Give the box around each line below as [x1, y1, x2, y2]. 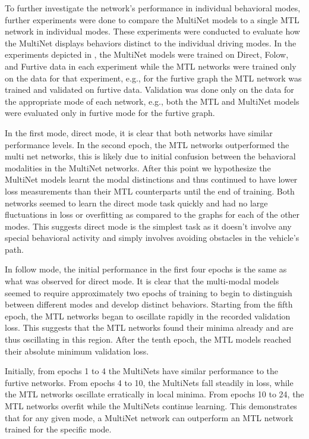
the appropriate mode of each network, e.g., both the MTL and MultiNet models [5, 95, 299, 107]
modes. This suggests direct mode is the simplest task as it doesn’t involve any [5, 219, 292, 232]
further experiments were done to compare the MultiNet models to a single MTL [5, 13, 299, 26]
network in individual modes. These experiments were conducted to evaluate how [5, 25, 300, 37]
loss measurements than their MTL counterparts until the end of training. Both [5, 184, 295, 197]
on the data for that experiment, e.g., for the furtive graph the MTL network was [5, 71, 302, 84]
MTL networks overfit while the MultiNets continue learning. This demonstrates [5, 400, 297, 412]
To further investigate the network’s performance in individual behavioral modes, [5, 2, 301, 14]
